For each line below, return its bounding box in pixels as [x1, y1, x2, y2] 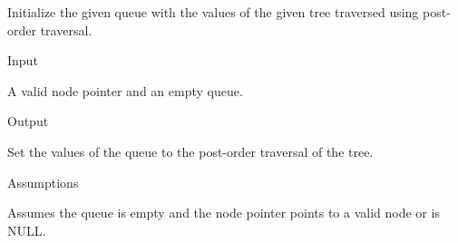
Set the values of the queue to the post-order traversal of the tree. [7, 141, 374, 160]
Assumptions [7, 172, 79, 191]
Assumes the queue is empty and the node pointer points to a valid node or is [7, 203, 440, 222]
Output [7, 112, 49, 131]
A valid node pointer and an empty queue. [7, 81, 243, 100]
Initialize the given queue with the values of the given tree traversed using [7, 3, 419, 21]
